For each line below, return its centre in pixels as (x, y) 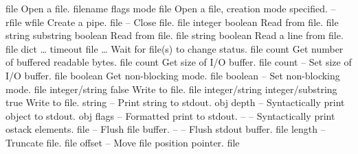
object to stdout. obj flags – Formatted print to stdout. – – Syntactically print (170, 115)
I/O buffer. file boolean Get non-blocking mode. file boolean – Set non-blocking (173, 75)
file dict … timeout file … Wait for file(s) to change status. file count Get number (175, 48)
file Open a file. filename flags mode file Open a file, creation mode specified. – (171, 8)
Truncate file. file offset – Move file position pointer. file (123, 142)
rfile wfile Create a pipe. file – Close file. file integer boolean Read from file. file (172, 22)
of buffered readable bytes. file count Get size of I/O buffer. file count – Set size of (179, 62)
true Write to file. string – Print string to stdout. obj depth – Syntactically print (175, 102)
